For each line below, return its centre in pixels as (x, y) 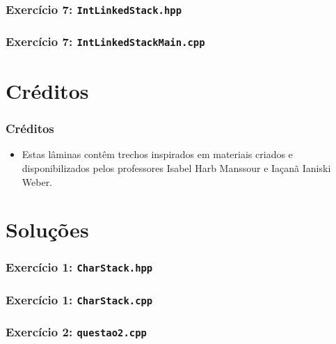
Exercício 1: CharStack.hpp (79, 267)
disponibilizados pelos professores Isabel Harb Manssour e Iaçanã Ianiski (176, 168)
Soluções (47, 229)
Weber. (37, 181)
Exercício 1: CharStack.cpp (79, 299)
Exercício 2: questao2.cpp (76, 332)
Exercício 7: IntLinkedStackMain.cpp (105, 41)
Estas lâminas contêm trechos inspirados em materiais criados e (157, 154)
